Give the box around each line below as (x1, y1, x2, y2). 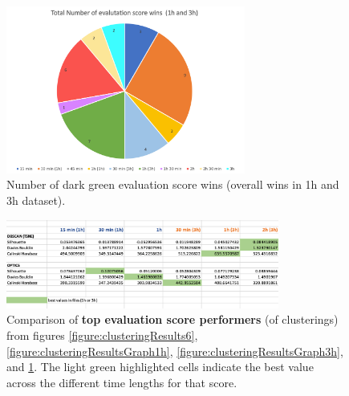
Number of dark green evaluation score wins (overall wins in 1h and (6, 176, 339, 193)
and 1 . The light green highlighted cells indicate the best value (6, 358, 314, 375)
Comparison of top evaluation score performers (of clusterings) (6, 311, 339, 328)
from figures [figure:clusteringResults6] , (6, 327, 198, 344)
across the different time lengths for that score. (6, 374, 237, 390)
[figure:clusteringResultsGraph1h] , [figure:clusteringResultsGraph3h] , (6, 342, 343, 359)
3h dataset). (6, 192, 66, 208)
